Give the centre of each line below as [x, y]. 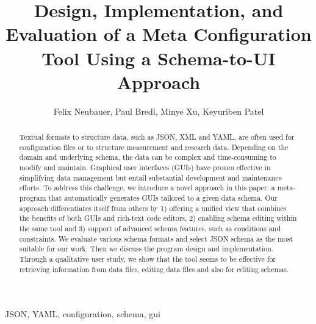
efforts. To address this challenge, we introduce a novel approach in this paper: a [147, 188]
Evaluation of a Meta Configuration [159, 34]
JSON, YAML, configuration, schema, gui [83, 314]
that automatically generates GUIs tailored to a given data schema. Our [163, 198]
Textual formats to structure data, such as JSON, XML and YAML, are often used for [157, 137]
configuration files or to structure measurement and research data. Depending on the [154, 147]
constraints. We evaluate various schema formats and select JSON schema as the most [156, 238]
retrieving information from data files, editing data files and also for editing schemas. [154, 269]
